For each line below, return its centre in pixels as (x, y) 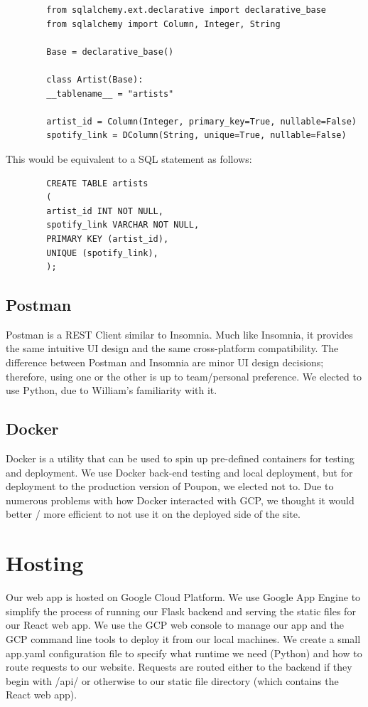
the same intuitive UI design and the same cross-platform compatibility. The (172, 348)
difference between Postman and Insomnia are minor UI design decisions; (165, 362)
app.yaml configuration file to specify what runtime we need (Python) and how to (184, 653)
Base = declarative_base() (110, 52)
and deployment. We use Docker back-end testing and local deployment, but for (179, 472)
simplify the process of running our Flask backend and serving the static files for (181, 611)
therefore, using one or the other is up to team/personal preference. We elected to (184, 376)
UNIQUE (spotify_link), (102, 253)
